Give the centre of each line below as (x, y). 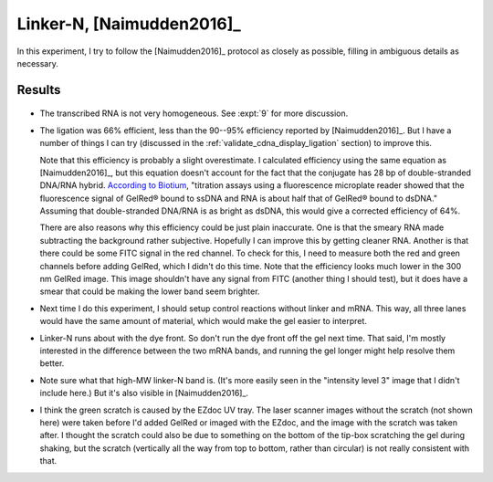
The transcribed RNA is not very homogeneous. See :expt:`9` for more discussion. (194, 113)
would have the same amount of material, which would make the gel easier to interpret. (203, 321)
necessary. (38, 63)
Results (39, 90)
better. (52, 363)
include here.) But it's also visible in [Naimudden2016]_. (144, 393)
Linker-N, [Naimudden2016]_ (129, 24)
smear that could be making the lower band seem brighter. (150, 291)
